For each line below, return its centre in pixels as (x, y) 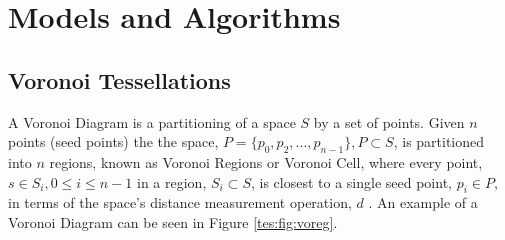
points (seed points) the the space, (113, 141)
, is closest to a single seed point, (351, 181)
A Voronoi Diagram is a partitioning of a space (152, 121)
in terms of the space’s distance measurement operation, (180, 202)
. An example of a (423, 202)
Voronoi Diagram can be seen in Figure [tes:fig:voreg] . (173, 221)
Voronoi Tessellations (119, 79)
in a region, (172, 181)
